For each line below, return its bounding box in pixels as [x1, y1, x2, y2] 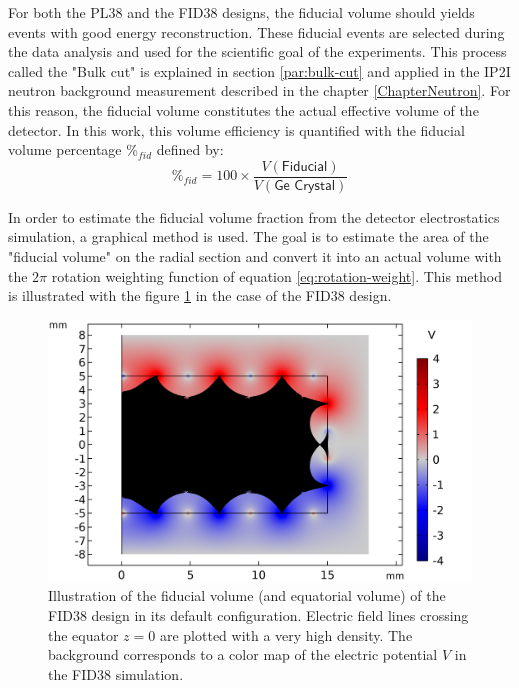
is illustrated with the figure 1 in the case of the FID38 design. [8, 285, 392, 306]
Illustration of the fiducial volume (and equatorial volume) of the [48, 585, 446, 606]
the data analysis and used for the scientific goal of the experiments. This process [8, 41, 507, 62]
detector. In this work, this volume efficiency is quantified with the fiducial [8, 119, 465, 140]
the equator [48, 624, 119, 645]
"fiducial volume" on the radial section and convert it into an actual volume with [8, 246, 502, 266]
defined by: [156, 139, 224, 160]
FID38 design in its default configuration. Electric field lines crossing [48, 605, 469, 626]
